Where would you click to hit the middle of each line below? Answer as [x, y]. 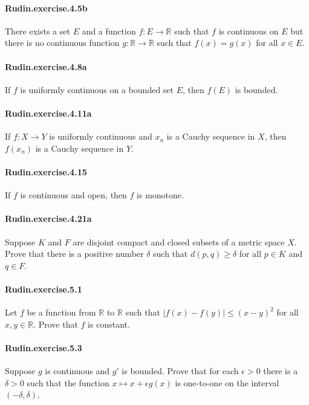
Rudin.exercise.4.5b [46, 8]
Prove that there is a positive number [74, 254]
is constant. [109, 324]
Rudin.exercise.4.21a [48, 219]
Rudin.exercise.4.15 [46, 171]
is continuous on [249, 31]
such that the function [68, 382]
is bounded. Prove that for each [180, 371]
